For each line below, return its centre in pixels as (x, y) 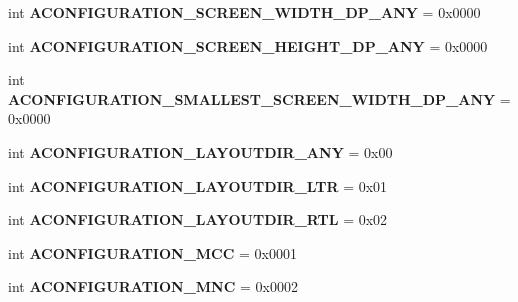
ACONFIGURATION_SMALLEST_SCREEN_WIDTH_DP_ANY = (259, 98)
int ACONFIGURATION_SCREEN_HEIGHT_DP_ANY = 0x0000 (248, 45)
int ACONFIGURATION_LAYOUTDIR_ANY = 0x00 (200, 151)
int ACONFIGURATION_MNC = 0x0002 (153, 286)
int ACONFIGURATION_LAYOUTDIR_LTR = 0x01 (198, 185)
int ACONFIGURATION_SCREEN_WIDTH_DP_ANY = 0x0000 (244, 12)
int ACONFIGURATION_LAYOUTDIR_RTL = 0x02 (198, 219)
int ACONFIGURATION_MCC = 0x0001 (152, 252)
